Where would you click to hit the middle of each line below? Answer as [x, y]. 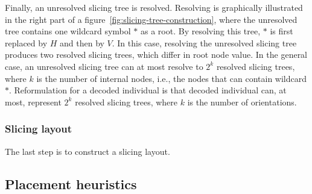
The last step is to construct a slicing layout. [88, 151]
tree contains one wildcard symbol [68, 31]
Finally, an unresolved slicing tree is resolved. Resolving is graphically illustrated [154, 7]
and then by [82, 42]
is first [282, 31]
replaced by [26, 42]
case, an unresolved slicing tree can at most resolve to [104, 66]
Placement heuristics [71, 183]
